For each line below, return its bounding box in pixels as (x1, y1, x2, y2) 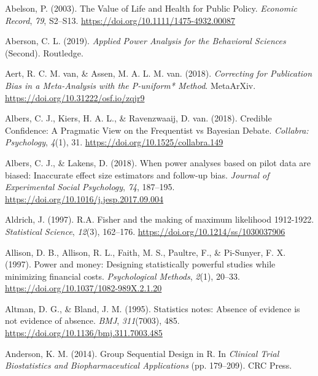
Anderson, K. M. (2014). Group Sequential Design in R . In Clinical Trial (5, 347, 279, 359)
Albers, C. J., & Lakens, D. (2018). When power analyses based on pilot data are (5, 156, 311, 169)
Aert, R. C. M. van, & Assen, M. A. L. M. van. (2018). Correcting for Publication (5, 67, 312, 80)
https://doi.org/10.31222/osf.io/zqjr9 (5, 91, 145, 104)
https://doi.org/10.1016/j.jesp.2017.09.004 (5, 192, 164, 205)
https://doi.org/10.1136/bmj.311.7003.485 (5, 326, 163, 339)
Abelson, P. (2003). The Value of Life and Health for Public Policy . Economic (5, 2, 297, 14)
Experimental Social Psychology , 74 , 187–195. (5, 180, 175, 193)
